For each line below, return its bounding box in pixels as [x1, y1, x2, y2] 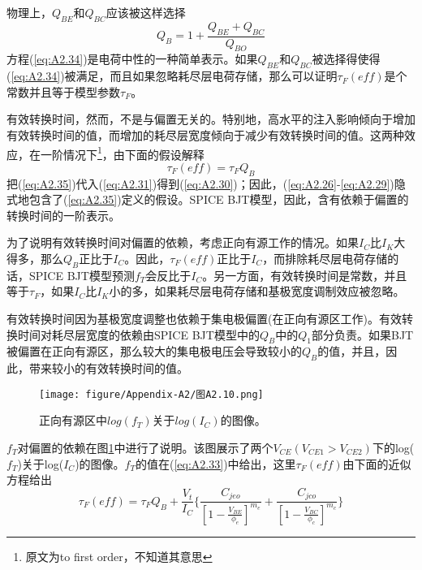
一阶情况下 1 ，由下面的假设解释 [40, 143, 205, 162]
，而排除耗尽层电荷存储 [262, 250, 388, 267]
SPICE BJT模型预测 [28, 266, 135, 283]
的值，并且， [317, 343, 386, 360]
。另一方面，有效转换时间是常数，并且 [202, 266, 407, 283]
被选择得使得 [312, 50, 381, 67]
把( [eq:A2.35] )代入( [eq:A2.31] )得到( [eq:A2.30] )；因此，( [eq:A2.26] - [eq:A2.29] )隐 [6, 175, 406, 192]
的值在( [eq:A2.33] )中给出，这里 [136, 455, 296, 472]
